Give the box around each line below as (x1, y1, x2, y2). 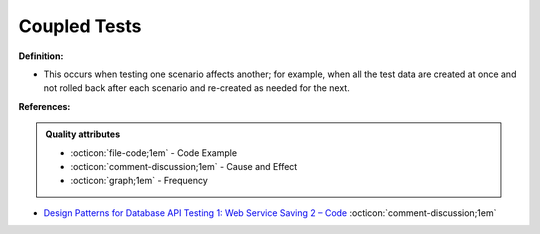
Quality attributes (45, 128, 120, 140)
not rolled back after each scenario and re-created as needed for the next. (43, 82, 350, 94)
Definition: (18, 50, 64, 62)
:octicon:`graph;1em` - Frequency (70, 175, 209, 187)
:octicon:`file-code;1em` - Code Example (70, 146, 238, 159)
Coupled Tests (18, 15, 142, 37)
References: (18, 100, 71, 112)
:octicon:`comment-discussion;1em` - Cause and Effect (70, 160, 298, 172)
